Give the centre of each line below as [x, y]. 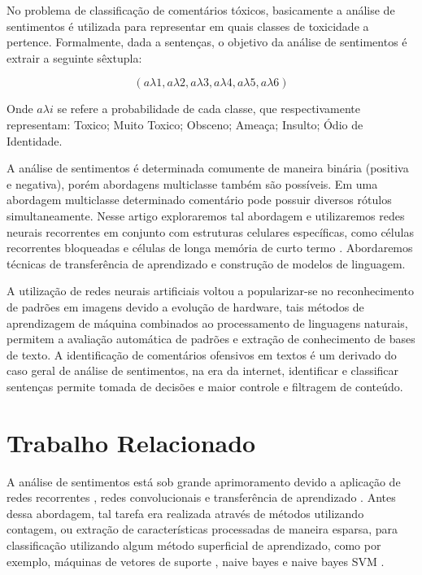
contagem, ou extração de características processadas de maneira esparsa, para [202, 529]
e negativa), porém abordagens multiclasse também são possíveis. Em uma [192, 183]
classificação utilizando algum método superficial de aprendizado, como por [194, 545]
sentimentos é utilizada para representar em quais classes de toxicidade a [188, 26]
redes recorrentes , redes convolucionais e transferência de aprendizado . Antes [201, 497]
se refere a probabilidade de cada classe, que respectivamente [209, 109]
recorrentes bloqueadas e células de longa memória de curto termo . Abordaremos [210, 248]
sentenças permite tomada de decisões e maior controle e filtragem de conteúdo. [205, 386]
